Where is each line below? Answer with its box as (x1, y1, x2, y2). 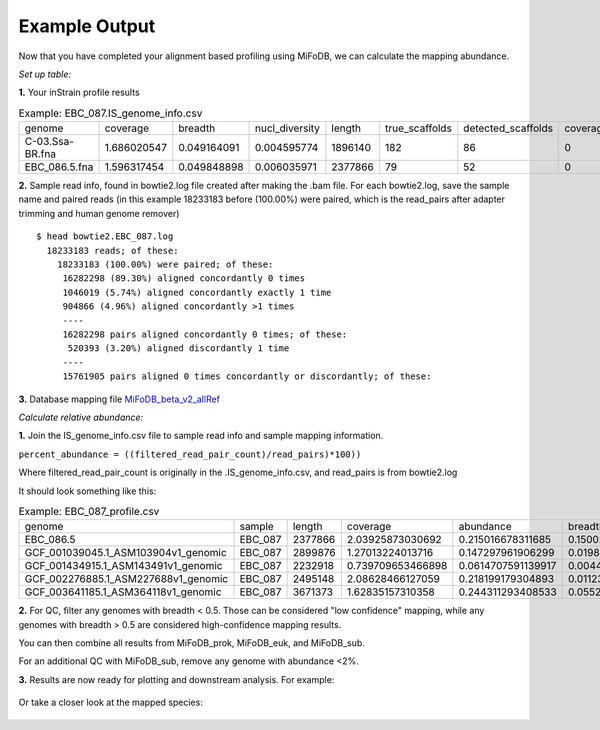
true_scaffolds (385, 121, 452, 135)
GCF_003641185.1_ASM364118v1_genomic (24, 585, 222, 599)
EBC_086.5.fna (24, 160, 94, 174)
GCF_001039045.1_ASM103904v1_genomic (24, 546, 227, 560)
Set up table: (18, 68, 72, 80)
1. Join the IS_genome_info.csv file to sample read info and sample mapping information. (18, 430, 384, 442)
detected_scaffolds (463, 121, 554, 135)
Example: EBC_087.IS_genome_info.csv (18, 106, 203, 120)
